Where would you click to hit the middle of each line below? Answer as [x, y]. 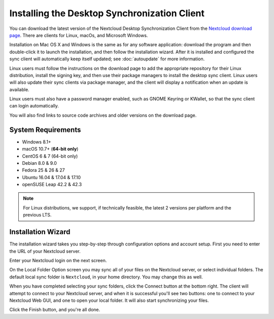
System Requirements [45, 130]
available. [20, 89]
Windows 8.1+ [37, 141]
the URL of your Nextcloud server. [45, 251]
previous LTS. [37, 215]
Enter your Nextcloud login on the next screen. [58, 260]
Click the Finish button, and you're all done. [55, 310]
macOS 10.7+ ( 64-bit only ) [50, 149]
